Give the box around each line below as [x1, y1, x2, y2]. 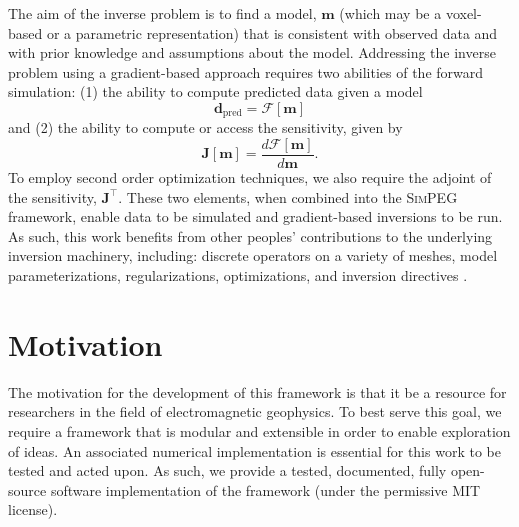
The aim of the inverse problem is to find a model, [8, 3, 317, 23]
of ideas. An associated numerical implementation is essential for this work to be [8, 440, 501, 461]
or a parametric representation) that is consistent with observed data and [46, 22, 498, 43]
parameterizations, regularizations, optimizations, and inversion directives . [8, 265, 468, 286]
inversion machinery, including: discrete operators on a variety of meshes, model [8, 245, 498, 266]
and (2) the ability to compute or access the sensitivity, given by [8, 117, 403, 138]
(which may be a [339, 3, 442, 23]
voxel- [445, 3, 482, 23]
